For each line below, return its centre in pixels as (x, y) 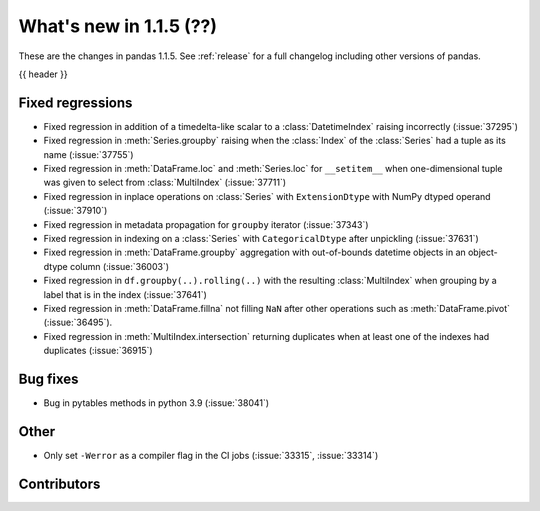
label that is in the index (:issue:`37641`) (125, 294)
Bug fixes (48, 378)
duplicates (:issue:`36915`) (98, 351)
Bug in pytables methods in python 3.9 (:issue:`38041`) (156, 403)
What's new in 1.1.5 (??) (118, 26)
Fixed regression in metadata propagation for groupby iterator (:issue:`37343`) (206, 224)
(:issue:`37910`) (75, 211)
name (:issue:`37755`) (88, 154)
